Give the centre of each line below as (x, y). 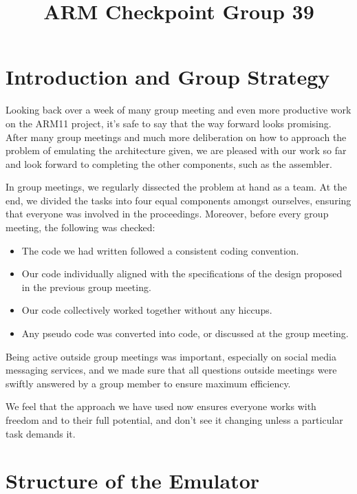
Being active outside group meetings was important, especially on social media (171, 356)
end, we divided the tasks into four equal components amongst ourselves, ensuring (178, 200)
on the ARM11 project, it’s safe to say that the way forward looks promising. (169, 123)
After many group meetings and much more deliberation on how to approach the (176, 137)
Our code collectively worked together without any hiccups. (147, 310)
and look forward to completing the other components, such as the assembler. (169, 163)
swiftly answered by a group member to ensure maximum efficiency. (148, 383)
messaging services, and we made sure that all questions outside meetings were (171, 370)
